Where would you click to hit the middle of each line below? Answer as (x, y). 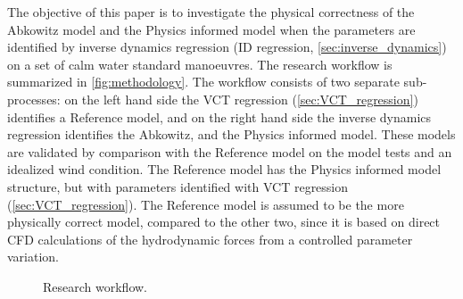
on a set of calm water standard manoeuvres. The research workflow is (200, 64)
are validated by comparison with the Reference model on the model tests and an (230, 151)
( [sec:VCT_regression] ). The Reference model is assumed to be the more (206, 204)
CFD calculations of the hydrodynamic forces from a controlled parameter (210, 239)
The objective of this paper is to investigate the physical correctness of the (211, 12)
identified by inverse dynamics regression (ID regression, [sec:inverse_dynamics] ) (227, 47)
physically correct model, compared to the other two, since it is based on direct (224, 222)
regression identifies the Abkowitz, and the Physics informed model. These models (231, 134)
